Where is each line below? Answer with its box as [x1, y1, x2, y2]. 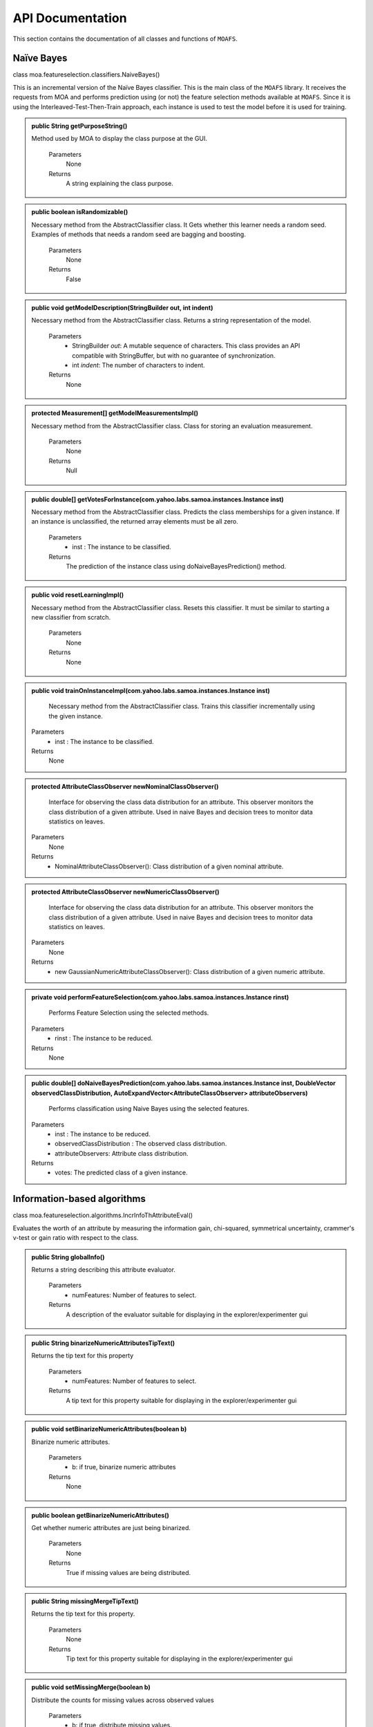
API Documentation [12, 10, 127, 26]
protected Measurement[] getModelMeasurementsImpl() [31, 409, 198, 417]
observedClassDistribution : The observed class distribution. [55, 1140, 227, 1148]
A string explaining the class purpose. [66, 179, 174, 187]
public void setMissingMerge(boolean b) [31, 1683, 151, 1692]
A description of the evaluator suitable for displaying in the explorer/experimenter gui [66, 1310, 308, 1319]
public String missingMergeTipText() [31, 1596, 139, 1605]
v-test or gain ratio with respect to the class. [12, 1234, 139, 1242]
